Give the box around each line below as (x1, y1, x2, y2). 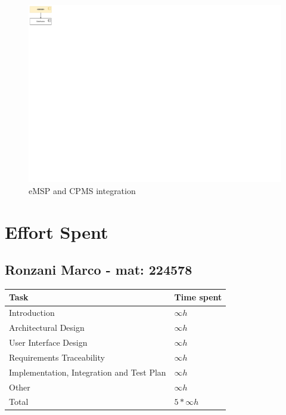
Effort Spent (5, 219, 108, 244)
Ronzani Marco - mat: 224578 (5, 260, 192, 279)
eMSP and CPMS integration (29, 184, 136, 196)
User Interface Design (9, 336, 88, 348)
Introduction (9, 306, 55, 319)
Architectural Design (9, 321, 85, 334)
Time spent (174, 291, 222, 303)
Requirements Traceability (9, 351, 105, 363)
